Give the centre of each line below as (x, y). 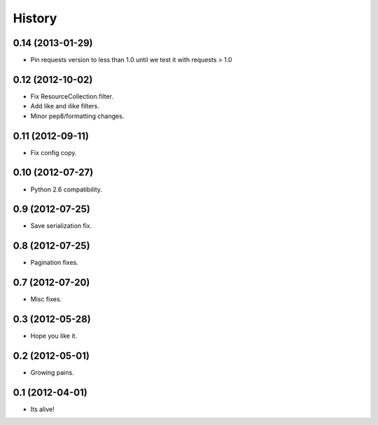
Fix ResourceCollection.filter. (72, 96)
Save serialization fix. (61, 226)
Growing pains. (52, 373)
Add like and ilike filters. (65, 106)
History (35, 18)
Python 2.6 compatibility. (66, 189)
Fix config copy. (54, 152)
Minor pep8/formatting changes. (77, 116)
